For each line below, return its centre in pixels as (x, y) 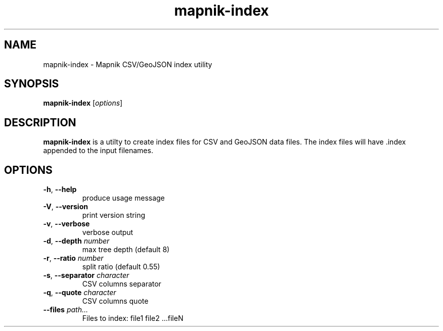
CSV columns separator (122, 284)
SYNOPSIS (32, 84)
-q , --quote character (80, 293)
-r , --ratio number (73, 258)
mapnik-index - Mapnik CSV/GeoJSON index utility (128, 64)
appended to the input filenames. (98, 151)
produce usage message (123, 198)
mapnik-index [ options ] (83, 103)
